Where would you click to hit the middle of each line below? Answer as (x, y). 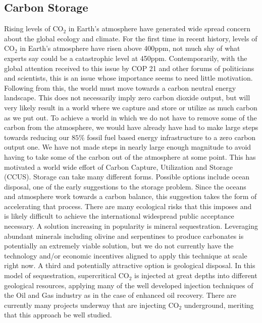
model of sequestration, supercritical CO (67, 275)
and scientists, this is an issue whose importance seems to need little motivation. (128, 78)
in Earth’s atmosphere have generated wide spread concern (160, 28)
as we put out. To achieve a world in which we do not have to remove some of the (130, 117)
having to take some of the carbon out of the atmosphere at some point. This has (130, 156)
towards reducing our (37, 137)
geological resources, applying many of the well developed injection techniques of (129, 285)
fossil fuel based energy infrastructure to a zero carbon (171, 137)
